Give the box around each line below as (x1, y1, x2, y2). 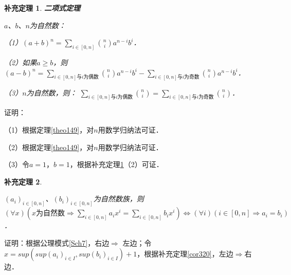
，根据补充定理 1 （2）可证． (69, 159, 163, 170)
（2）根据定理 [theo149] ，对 (4, 141, 94, 152)
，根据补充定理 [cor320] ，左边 (137, 248, 233, 259)
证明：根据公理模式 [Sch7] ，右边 (4, 237, 110, 248)
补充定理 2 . (4, 176, 42, 187)
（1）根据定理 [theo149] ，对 (4, 124, 94, 135)
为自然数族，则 (93, 193, 144, 204)
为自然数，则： (26, 87, 77, 98)
